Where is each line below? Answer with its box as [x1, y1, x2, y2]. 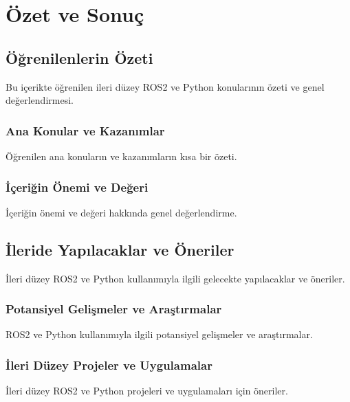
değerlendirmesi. [6, 93, 74, 107]
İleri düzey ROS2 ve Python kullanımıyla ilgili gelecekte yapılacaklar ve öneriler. [6, 271, 345, 285]
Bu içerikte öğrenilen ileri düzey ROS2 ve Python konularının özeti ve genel [6, 79, 325, 93]
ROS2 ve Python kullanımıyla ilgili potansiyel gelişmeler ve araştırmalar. [6, 327, 313, 342]
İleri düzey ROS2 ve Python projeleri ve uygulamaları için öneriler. [6, 383, 288, 398]
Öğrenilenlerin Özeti [6, 47, 153, 68]
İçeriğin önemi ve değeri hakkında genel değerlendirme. [6, 205, 237, 219]
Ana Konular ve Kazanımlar [6, 122, 165, 139]
